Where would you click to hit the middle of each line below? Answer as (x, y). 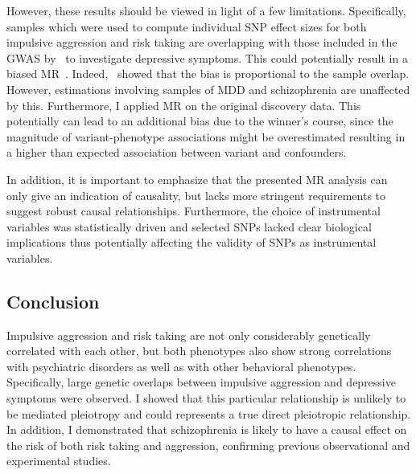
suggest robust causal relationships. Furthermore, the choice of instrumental (194, 211)
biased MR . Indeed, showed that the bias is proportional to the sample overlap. (208, 74)
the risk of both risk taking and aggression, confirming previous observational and (208, 445)
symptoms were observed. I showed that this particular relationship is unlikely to (206, 398)
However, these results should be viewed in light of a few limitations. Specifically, (206, 10)
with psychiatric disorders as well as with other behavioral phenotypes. (181, 366)
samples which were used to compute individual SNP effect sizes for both (187, 26)
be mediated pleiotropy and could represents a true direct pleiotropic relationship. (209, 413)
